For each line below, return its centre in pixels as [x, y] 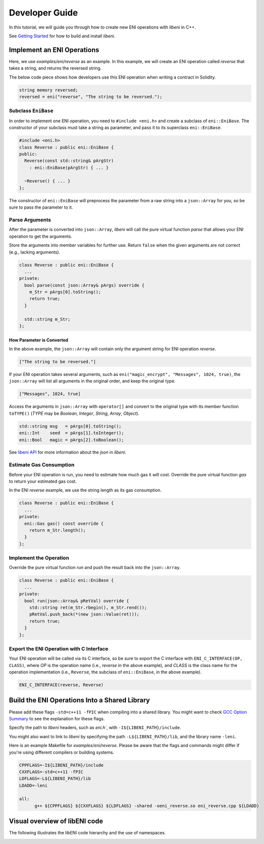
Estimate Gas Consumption [42, 465]
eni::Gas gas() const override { [64, 523]
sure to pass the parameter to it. [41, 207]
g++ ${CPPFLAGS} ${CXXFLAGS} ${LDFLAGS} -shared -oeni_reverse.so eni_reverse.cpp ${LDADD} [147, 806]
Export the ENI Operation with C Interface [59, 649]
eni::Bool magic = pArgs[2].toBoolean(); [72, 440]
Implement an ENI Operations [54, 50]
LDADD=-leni [33, 785]
